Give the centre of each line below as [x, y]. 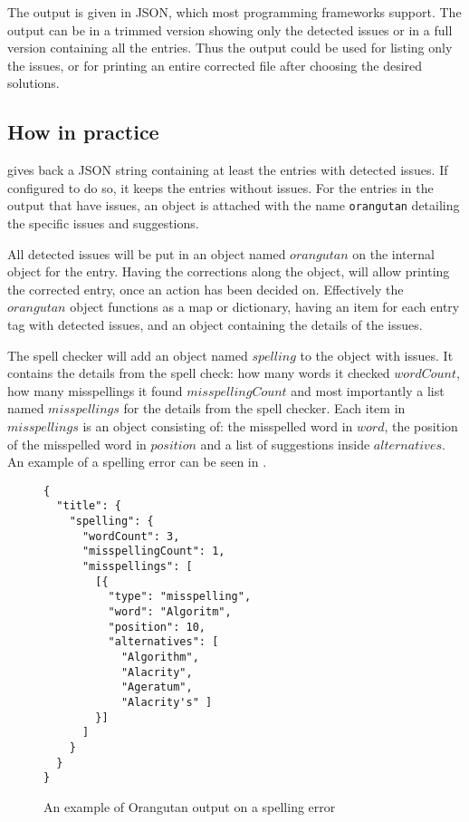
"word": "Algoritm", [170, 611]
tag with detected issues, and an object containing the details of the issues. [215, 324]
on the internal [393, 253]
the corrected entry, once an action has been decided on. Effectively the [206, 289]
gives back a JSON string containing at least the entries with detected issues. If [228, 170]
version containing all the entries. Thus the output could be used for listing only [230, 48]
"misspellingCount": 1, [153, 551]
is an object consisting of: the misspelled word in [218, 426]
